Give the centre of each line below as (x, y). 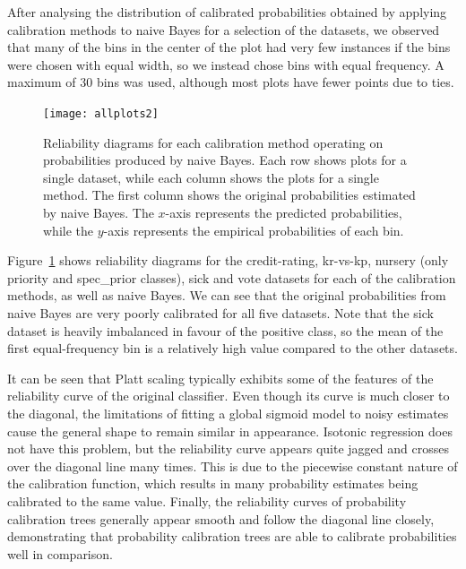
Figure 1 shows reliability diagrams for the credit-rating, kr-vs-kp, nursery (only (228, 260)
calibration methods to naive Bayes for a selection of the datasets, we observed (224, 29)
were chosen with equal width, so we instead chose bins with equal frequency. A (226, 64)
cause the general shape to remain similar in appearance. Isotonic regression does (230, 431)
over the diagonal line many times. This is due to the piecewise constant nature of (233, 466)
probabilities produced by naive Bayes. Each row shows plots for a (225, 160)
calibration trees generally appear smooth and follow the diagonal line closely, (221, 518)
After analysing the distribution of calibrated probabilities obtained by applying (227, 12)
